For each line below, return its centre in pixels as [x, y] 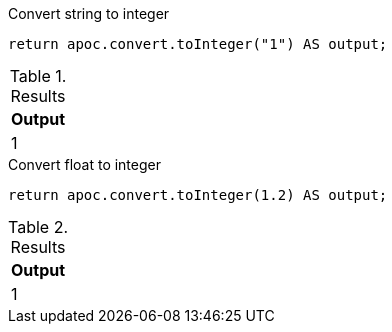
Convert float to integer [84, 164]
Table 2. [38, 227]
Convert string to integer [89, 13]
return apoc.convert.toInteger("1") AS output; [198, 44]
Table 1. [38, 76]
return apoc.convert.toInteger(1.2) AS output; [198, 195]
